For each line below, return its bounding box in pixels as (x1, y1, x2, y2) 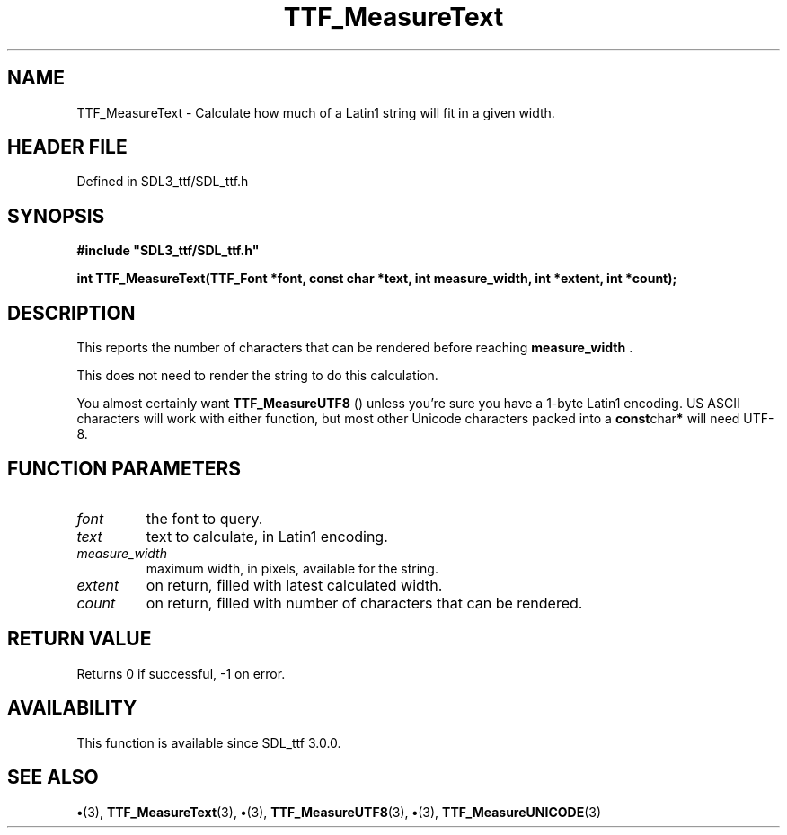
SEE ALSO (7, 766, 99, 789)
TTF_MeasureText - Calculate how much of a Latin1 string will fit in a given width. (76, 104, 555, 120)
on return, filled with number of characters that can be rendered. (146, 593, 583, 612)
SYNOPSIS (7, 204, 105, 227)
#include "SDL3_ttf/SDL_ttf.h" (76, 243, 260, 259)
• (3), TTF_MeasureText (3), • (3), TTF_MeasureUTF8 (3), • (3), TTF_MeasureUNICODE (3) (76, 804, 602, 820)
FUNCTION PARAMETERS (7, 457, 241, 480)
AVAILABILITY (7, 697, 137, 720)
